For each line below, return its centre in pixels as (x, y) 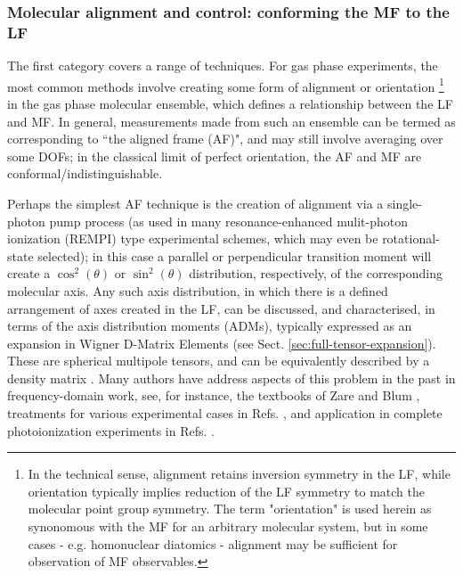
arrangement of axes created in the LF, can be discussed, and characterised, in (221, 308)
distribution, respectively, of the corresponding (316, 273)
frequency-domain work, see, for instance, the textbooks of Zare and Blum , (214, 395)
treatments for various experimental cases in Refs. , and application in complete (225, 413)
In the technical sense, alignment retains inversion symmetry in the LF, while (239, 474)
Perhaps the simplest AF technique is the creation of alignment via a (195, 203)
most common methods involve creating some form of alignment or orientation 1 (226, 85)
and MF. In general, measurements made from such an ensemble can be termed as (231, 121)
